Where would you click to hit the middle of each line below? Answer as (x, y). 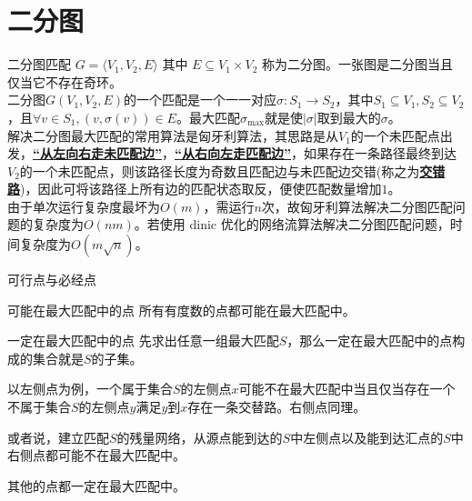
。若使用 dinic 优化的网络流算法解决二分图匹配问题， (292, 224)
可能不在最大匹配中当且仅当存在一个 (347, 389)
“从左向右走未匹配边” (97, 153)
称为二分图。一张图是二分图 (345, 64)
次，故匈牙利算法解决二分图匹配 (357, 206)
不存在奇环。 (83, 81)
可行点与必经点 (52, 280)
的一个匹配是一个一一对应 (201, 100)
